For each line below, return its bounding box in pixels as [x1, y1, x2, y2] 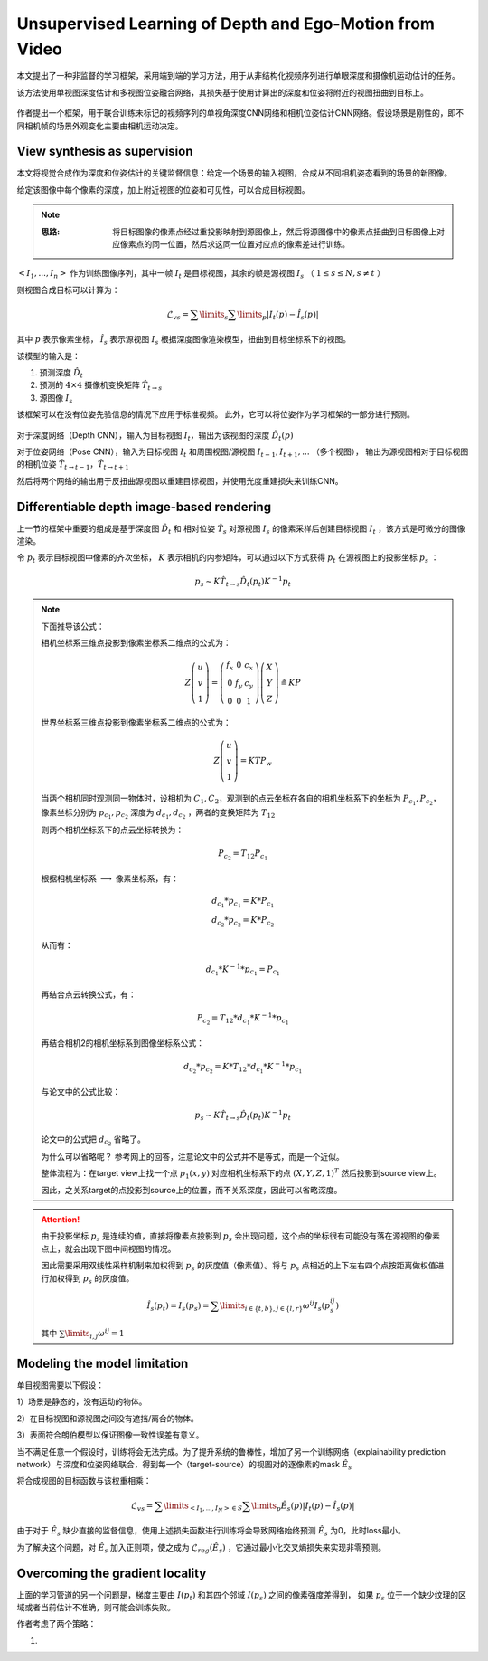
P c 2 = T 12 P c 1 [218, 849, 268, 862]
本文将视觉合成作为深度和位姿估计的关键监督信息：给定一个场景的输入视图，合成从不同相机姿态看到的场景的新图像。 [16, 167, 452, 178]
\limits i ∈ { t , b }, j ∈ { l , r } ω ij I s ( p [220, 1298, 331, 1313]
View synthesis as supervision [16, 144, 193, 159]
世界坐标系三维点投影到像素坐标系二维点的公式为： [41, 717, 231, 728]
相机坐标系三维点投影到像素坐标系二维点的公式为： [41, 637, 231, 648]
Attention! [41, 1213, 80, 1225]
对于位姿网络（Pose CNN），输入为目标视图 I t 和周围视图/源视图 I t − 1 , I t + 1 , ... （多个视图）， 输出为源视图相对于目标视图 [16, 446, 469, 459]
